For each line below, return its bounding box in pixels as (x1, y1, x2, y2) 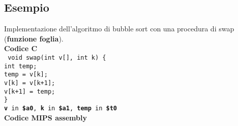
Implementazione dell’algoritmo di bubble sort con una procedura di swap (4, 23, 234, 34)
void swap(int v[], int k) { (8, 54, 106, 61)
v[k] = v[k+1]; (4, 79, 55, 87)
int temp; (4, 62, 37, 70)
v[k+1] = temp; (4, 88, 55, 95)
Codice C (4, 43, 38, 54)
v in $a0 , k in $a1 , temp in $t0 (4, 104, 117, 112)
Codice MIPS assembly (4, 112, 87, 122)
